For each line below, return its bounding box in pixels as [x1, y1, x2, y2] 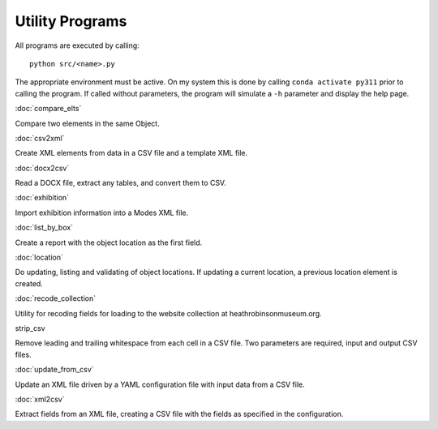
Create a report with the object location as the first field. [15, 238, 203, 247]
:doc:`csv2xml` [15, 133, 65, 143]
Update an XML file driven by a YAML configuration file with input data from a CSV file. [15, 380, 306, 389]
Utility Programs [15, 12, 127, 30]
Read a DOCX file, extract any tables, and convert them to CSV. [15, 178, 226, 188]
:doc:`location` [15, 252, 64, 263]
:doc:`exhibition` [15, 193, 69, 203]
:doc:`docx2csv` [15, 163, 70, 173]
